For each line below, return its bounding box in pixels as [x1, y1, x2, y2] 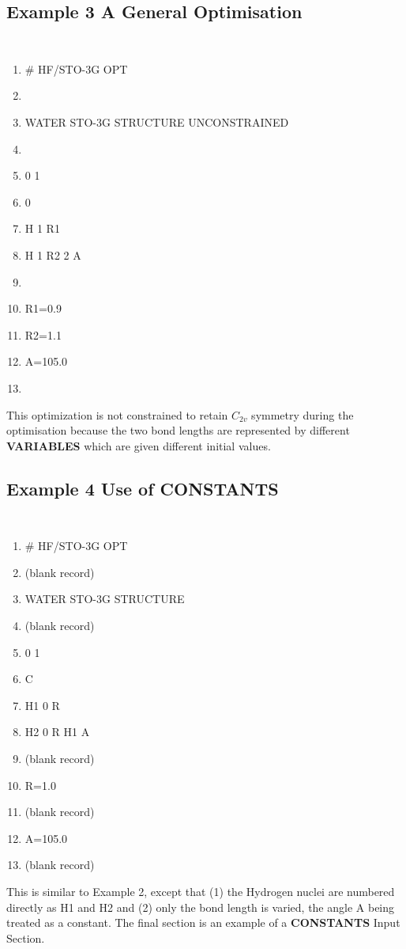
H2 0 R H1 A [24, 723, 90, 740]
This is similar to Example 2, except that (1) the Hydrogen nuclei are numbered [6, 883, 395, 899]
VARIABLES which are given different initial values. [6, 437, 271, 454]
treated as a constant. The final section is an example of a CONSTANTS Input [6, 914, 400, 931]
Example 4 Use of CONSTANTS [6, 476, 279, 500]
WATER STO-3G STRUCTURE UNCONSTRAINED [24, 114, 289, 131]
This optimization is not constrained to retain [6, 406, 228, 423]
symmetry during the [251, 406, 354, 423]
